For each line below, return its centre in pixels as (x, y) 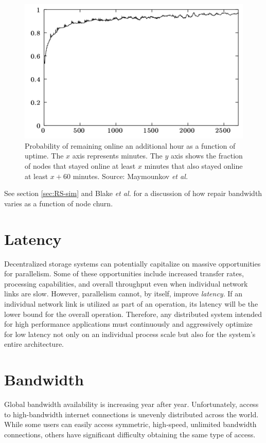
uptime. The (44, 156)
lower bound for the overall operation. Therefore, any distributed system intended (133, 314)
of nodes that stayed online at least (80, 166)
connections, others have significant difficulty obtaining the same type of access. (130, 434)
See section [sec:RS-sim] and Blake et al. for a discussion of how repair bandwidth (133, 193)
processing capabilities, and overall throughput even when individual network (126, 283)
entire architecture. (34, 344)
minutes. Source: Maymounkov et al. (130, 176)
